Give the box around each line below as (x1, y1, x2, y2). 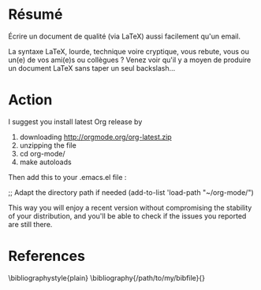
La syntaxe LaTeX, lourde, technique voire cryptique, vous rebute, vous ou (8, 46, 250, 56)
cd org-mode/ (19, 149, 65, 158)
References (8, 248, 85, 265)
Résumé (8, 6, 63, 24)
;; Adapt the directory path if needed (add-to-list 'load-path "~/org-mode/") (8, 187, 254, 197)
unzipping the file (19, 140, 76, 150)
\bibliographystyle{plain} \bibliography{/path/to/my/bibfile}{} (8, 273, 206, 282)
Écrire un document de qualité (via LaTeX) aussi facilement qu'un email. (8, 31, 241, 41)
